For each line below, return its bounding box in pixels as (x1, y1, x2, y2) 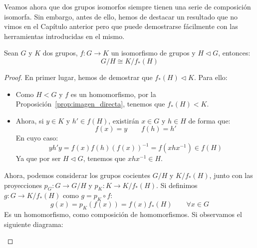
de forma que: (188, 115, 231, 125)
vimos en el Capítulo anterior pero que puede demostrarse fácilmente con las (4, 21, 238, 31)
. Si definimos (156, 179, 198, 190)
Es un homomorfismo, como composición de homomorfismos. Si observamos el (4, 209, 242, 219)
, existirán (108, 115, 139, 125)
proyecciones (4, 179, 42, 190)
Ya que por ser (15, 153, 61, 163)
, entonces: (218, 47, 251, 58)
